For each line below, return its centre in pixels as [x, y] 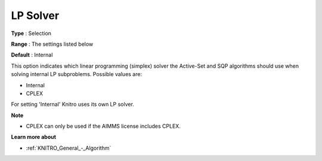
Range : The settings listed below [52, 44]
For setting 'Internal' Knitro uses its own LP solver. [72, 105]
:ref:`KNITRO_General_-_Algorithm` [69, 148]
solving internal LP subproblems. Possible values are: [77, 74]
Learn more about [34, 137]
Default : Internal [32, 55]
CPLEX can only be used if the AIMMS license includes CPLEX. [103, 126]
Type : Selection [31, 33]
